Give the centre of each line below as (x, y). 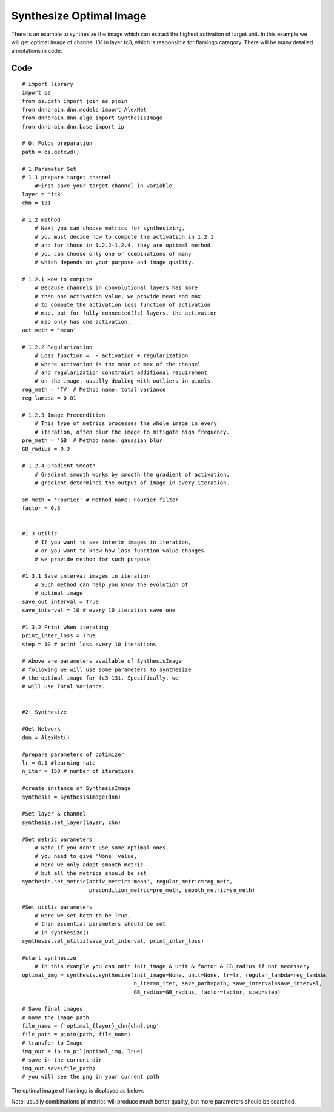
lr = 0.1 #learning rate (59, 763)
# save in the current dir (62, 1060)
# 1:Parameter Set (49, 169)
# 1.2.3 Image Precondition (64, 415)
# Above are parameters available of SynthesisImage (102, 661)
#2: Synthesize (45, 712)
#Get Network (41, 729)
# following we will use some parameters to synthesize (107, 669)
